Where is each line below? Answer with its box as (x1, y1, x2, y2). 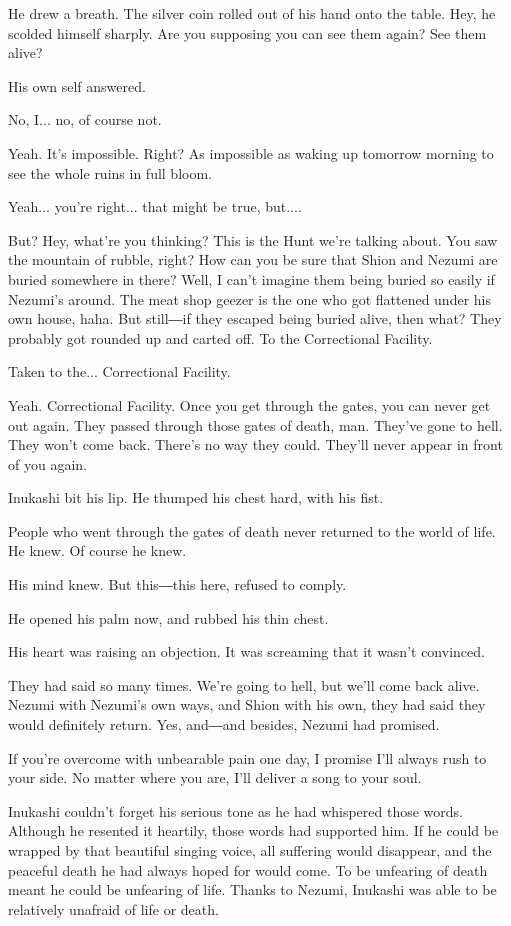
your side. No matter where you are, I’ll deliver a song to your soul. (8, 767, 422, 788)
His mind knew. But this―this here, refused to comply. (8, 574, 347, 595)
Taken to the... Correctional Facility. (8, 361, 231, 382)
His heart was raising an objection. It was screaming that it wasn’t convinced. (8, 641, 485, 662)
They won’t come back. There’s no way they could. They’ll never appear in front (8, 434, 503, 455)
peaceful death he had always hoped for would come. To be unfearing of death (8, 859, 488, 880)
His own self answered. (8, 75, 146, 96)
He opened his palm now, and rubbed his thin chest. (8, 607, 329, 628)
